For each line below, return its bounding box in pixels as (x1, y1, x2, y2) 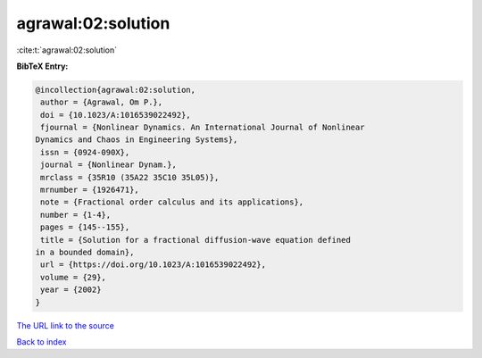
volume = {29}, (40, 272, 107, 282)
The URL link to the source (16, 320, 115, 330)
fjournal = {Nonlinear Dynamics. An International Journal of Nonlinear (40, 122, 365, 133)
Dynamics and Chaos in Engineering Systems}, (35, 135, 238, 145)
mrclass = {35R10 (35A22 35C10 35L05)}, (40, 172, 220, 182)
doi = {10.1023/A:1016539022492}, (40, 110, 191, 120)
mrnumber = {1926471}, (40, 185, 140, 196)
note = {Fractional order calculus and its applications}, (40, 197, 304, 207)
